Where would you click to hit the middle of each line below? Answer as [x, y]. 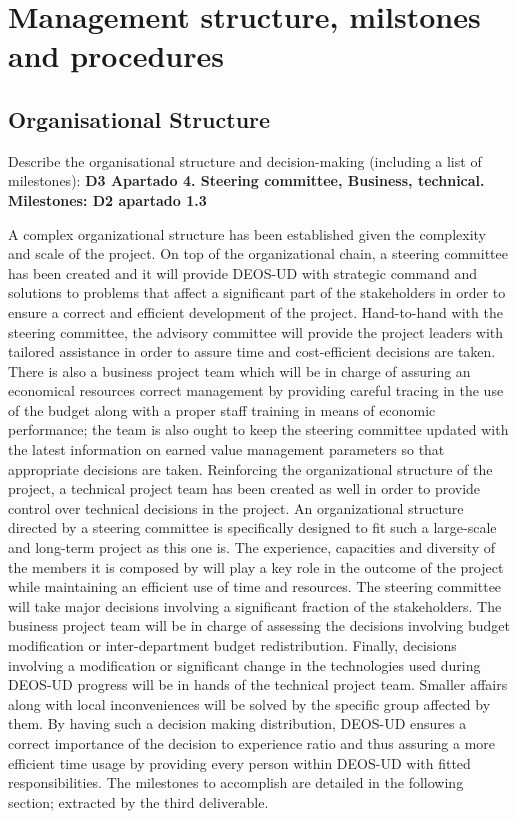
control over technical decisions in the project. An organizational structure [236, 507]
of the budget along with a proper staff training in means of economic [222, 409]
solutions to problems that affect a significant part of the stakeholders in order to [257, 292]
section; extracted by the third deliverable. [138, 801]
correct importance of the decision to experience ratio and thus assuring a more [252, 742]
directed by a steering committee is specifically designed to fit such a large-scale [252, 527]
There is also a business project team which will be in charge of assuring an [239, 370]
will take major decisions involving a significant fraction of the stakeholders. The [255, 605]
